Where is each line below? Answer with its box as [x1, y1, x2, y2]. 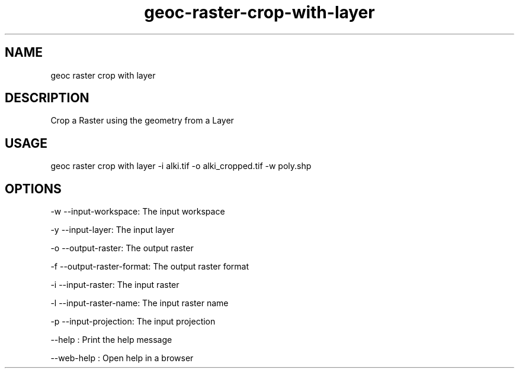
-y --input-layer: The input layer [50, 225, 175, 235]
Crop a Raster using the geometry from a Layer [50, 115, 234, 126]
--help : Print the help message [50, 335, 172, 345]
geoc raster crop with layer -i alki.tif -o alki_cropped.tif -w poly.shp [50, 161, 312, 171]
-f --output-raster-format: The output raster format [50, 261, 249, 272]
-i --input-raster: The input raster [50, 280, 180, 290]
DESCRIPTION [5, 90, 89, 106]
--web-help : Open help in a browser [50, 353, 194, 364]
